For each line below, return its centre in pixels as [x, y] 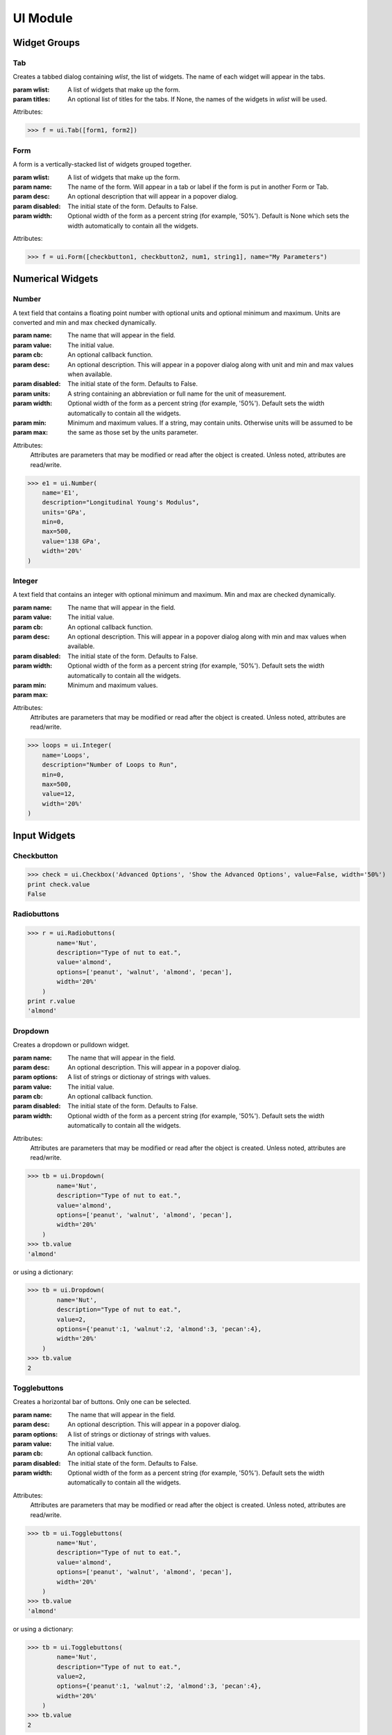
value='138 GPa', [71, 541]
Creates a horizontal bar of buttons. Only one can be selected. [102, 1402]
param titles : [32, 99]
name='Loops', [66, 755]
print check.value [59, 884]
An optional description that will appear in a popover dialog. [153, 196]
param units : [32, 393]
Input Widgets [44, 835]
